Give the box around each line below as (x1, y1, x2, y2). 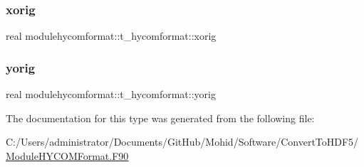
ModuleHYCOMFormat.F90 (6, 148, 129, 163)
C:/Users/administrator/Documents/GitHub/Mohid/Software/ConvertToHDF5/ (6, 134, 359, 149)
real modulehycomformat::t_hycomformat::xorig (6, 28, 217, 43)
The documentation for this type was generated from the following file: (6, 110, 315, 125)
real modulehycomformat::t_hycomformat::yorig (6, 87, 216, 102)
